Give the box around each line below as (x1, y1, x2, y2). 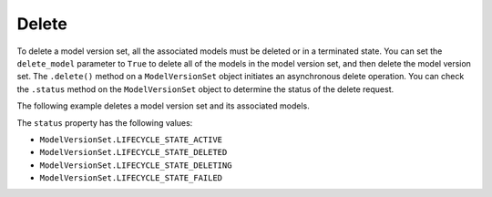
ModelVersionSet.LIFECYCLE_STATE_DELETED (39, 147, 228, 158)
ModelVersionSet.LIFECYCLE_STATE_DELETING (39, 160, 232, 171)
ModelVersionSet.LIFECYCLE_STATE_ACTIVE (39, 134, 223, 145)
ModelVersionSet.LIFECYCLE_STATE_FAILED (39, 173, 223, 183)
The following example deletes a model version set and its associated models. (16, 100, 310, 111)
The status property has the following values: (16, 117, 193, 128)
